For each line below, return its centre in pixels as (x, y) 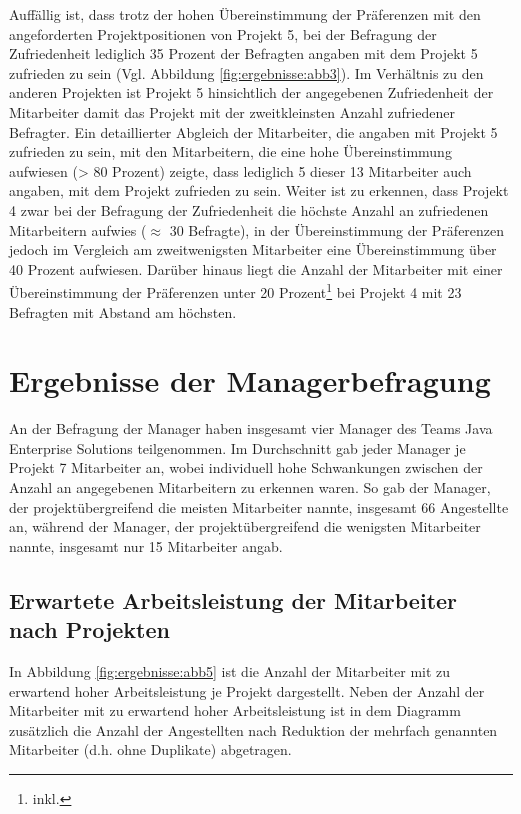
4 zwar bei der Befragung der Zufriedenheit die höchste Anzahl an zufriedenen (249, 209)
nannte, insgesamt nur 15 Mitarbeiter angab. (146, 545)
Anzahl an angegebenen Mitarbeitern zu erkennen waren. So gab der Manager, (250, 487)
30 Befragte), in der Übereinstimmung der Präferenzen (337, 229)
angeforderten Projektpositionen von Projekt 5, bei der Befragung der (223, 33)
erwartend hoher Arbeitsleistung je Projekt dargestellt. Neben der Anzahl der (247, 690)
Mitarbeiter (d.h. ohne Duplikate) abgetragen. (150, 749)
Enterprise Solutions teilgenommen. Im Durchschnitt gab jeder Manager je (237, 447)
